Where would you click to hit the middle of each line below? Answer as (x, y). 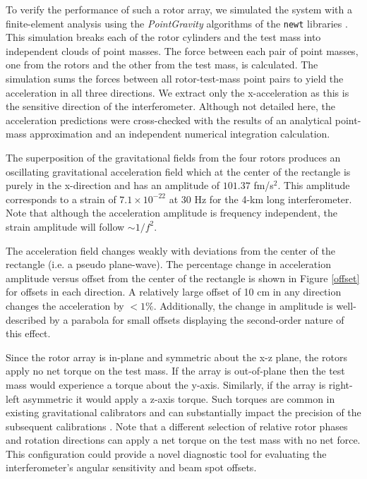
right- (341, 384)
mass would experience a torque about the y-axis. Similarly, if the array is (166, 384)
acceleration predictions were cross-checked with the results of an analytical (169, 120)
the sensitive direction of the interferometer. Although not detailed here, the (171, 106)
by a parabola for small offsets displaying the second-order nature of (197, 319)
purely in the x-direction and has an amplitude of (113, 185)
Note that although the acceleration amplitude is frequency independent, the (172, 213)
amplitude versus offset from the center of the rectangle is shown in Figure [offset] (183, 278)
